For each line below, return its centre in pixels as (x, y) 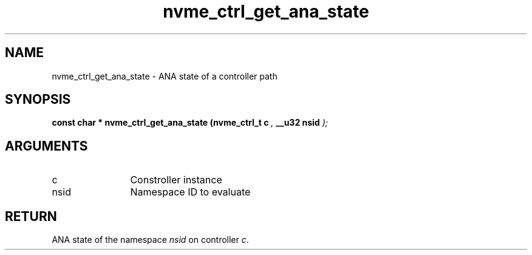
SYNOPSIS (38, 100)
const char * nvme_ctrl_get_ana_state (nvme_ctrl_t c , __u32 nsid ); (190, 123)
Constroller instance (176, 180)
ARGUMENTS (46, 146)
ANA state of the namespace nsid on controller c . (150, 240)
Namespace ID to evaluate (190, 192)
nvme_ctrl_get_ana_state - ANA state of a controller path (165, 76)
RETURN (31, 216)
